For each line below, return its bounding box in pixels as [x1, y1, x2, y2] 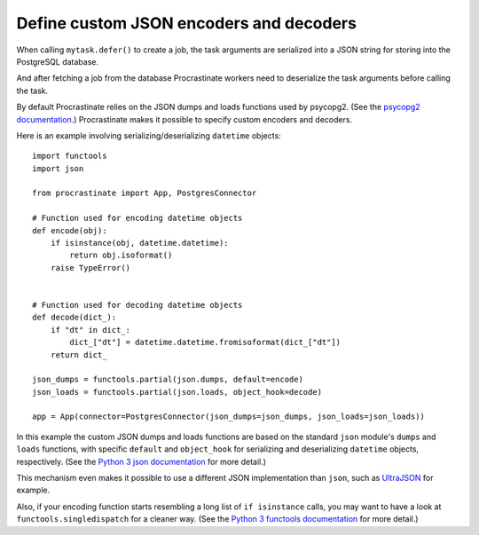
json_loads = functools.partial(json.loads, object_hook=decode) [32, 387, 323, 397]
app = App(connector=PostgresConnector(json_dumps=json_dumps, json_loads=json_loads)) [32, 412, 426, 421]
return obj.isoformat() [69, 250, 173, 261]
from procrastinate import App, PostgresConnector [32, 188, 257, 199]
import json [32, 163, 84, 173]
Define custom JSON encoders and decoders [16, 13, 357, 33]
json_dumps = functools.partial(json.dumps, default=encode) [32, 374, 303, 385]
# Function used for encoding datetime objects [32, 213, 243, 224]
